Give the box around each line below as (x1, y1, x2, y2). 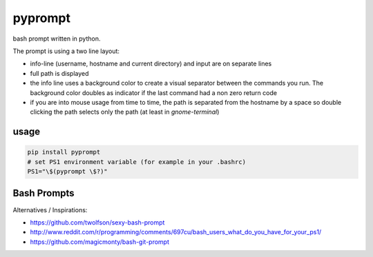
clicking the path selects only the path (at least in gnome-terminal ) (30, 107, 220, 116)
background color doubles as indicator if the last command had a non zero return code (30, 88, 278, 96)
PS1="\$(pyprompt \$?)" (27, 167, 108, 176)
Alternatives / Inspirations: (12, 205, 88, 214)
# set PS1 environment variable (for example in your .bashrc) (27, 158, 247, 165)
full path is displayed (30, 69, 89, 77)
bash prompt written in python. (12, 34, 101, 43)
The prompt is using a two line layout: (12, 47, 120, 55)
